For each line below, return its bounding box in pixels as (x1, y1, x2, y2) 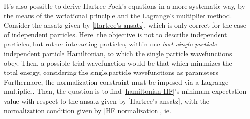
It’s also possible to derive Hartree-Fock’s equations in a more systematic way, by (4, 1, 245, 11)
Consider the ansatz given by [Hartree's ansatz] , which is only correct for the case (4, 20, 246, 30)
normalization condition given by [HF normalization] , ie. (4, 105, 171, 115)
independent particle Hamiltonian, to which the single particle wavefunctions (4, 48, 232, 58)
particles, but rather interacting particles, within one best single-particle (4, 39, 217, 49)
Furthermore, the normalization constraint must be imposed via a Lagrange (4, 76, 229, 87)
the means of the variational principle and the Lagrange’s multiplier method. (4, 10, 232, 20)
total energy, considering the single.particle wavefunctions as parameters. (4, 67, 220, 77)
